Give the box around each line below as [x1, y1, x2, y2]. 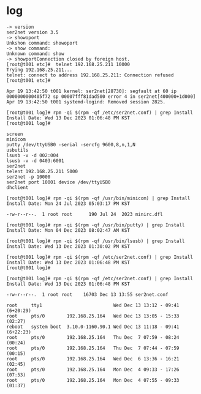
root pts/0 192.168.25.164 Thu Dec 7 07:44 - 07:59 [6, 345, 180, 351]
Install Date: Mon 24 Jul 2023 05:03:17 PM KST [6, 200, 131, 207]
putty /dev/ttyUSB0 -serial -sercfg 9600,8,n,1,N [6, 141, 136, 147]
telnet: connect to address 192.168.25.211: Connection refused [6, 72, 174, 78]
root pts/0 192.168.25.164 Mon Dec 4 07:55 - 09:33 [6, 377, 180, 383]
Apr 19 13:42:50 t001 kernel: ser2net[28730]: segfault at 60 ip [6, 88, 176, 94]
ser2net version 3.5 [6, 29, 59, 35]
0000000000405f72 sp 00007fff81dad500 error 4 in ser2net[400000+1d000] [6, 93, 196, 100]
